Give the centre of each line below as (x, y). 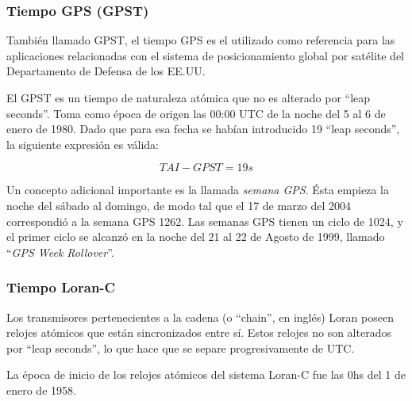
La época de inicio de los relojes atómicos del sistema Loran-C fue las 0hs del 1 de (206, 374)
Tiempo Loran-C (61, 287)
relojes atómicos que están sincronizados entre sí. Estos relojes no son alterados (199, 332)
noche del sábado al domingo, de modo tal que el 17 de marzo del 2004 (179, 205)
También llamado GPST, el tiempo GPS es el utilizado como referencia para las (201, 40)
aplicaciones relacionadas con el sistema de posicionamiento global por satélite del (206, 55)
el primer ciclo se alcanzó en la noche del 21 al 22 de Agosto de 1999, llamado (196, 237)
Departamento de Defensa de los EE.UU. (106, 71)
